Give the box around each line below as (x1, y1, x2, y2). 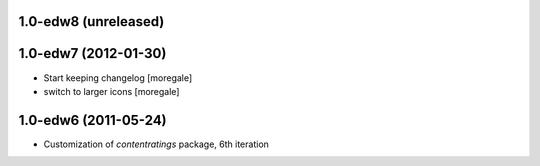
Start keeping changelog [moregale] (43, 71, 193, 84)
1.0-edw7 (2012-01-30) (18, 45, 167, 62)
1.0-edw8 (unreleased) (18, 13, 165, 30)
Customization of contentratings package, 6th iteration (43, 138, 270, 150)
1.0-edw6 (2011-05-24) (18, 111, 167, 129)
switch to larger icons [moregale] (43, 85, 180, 97)
